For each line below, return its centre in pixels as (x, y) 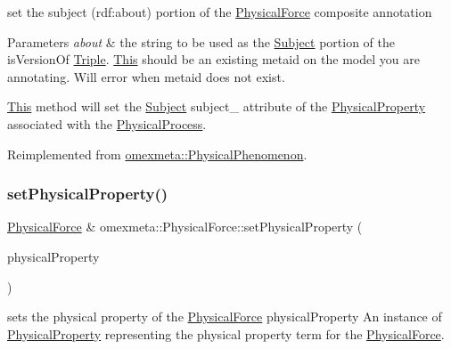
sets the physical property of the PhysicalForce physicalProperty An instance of (225, 317)
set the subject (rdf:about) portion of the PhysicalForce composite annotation (220, 12)
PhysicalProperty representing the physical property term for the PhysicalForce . (226, 333)
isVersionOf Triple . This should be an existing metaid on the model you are (213, 59)
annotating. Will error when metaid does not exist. (146, 76)
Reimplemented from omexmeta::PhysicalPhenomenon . (157, 154)
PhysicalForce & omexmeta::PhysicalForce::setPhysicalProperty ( (185, 227)
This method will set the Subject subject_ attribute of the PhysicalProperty (217, 106)
